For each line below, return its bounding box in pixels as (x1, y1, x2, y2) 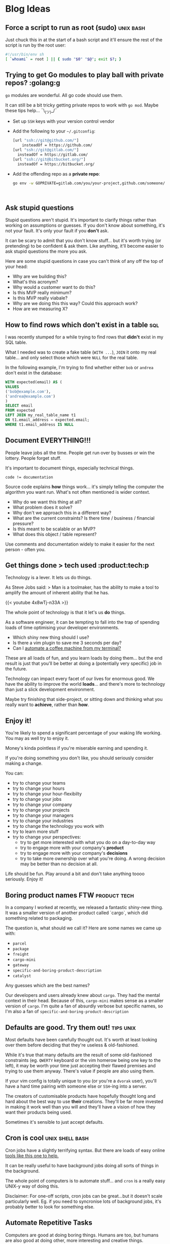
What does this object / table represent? (12, 531, 97, 537)
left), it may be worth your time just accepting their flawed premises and (5, 1062, 156, 1068)
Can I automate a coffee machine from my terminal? (12, 645, 121, 651)
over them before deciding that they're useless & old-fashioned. (5, 1041, 139, 1048)
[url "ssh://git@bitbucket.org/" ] (12, 157, 86, 162)
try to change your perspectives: (12, 834, 81, 840)
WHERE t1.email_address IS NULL (5, 422, 74, 427)
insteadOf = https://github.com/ (22, 143, 93, 148)
